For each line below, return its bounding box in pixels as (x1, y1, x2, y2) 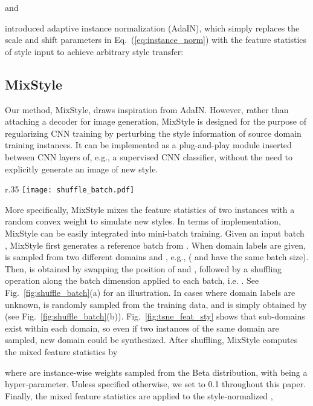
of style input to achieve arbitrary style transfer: (5, 45, 184, 57)
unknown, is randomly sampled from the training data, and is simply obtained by (5, 298, 307, 310)
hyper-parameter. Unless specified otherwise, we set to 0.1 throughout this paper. (5, 378, 306, 390)
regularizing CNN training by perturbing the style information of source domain (5, 126, 302, 139)
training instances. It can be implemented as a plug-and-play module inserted (5, 139, 292, 151)
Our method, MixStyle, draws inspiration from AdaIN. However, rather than (5, 103, 289, 116)
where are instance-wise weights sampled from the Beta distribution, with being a (5, 365, 308, 378)
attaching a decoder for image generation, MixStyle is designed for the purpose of (5, 115, 306, 128)
